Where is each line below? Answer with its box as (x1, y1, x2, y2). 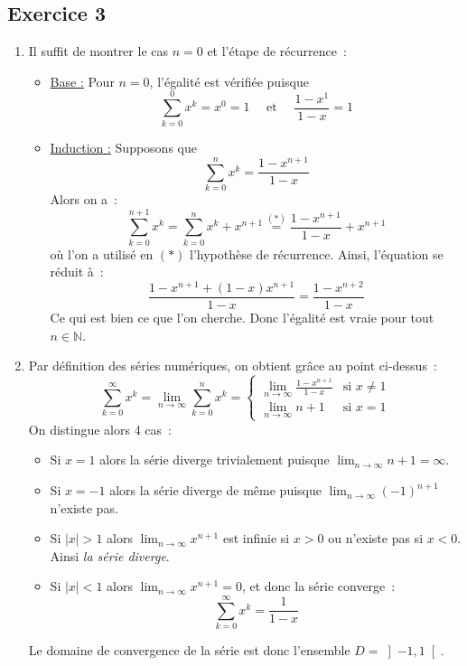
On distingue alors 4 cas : (28, 419, 172, 438)
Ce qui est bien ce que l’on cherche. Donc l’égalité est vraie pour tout (50, 308, 434, 327)
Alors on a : (50, 189, 117, 208)
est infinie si (222, 529, 290, 548)
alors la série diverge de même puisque (109, 481, 322, 500)
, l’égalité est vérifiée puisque (149, 71, 309, 90)
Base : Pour (50, 71, 115, 90)
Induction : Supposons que (50, 137, 197, 156)
